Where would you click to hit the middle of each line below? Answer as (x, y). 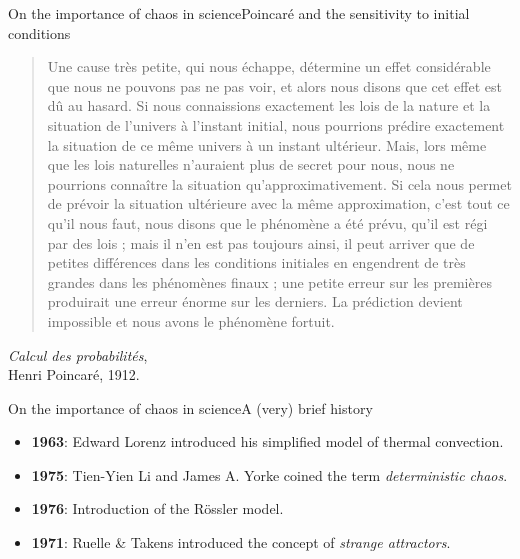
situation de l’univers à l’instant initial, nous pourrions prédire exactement (276, 124)
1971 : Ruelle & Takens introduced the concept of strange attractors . (241, 542)
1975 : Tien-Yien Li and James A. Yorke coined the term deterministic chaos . (269, 474)
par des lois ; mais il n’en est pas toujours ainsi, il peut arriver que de (261, 242)
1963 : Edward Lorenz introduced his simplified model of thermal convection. (267, 441)
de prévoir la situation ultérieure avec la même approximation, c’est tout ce (278, 203)
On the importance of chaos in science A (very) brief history (190, 407)
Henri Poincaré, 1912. (74, 374)
